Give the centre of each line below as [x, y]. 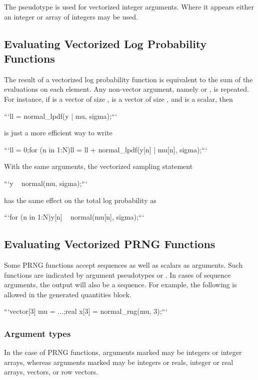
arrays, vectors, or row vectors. [51, 372]
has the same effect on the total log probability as [80, 200]
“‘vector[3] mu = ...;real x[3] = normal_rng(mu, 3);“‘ [86, 311]
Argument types [37, 333]
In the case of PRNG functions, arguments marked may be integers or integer [123, 352]
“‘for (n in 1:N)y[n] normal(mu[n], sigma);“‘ [74, 217]
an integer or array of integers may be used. [71, 16]
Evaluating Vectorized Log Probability [105, 43]
